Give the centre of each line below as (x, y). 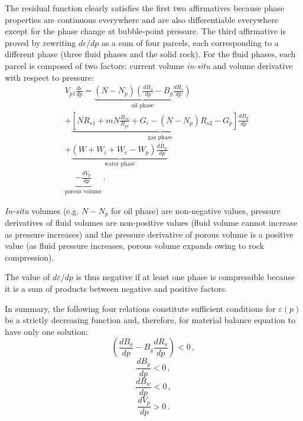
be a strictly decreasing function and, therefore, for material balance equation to (150, 320)
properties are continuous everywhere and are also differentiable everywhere (141, 19)
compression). (30, 257)
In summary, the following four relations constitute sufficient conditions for (140, 308)
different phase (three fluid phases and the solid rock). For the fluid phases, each (150, 54)
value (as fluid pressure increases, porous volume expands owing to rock (134, 246)
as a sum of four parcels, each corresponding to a (190, 42)
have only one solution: (46, 331)
